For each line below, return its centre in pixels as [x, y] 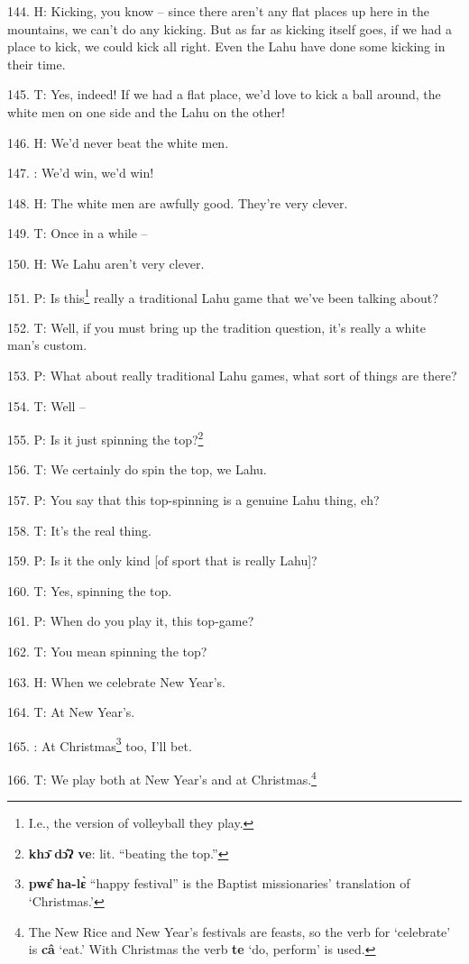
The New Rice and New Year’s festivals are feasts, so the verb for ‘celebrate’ [239, 931]
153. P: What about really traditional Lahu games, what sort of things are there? [232, 375]
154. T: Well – [47, 405]
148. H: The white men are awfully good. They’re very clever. [178, 202]
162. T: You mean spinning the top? [107, 651]
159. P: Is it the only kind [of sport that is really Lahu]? [162, 560]
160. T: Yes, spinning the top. [90, 590]
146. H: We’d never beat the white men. [118, 142]
